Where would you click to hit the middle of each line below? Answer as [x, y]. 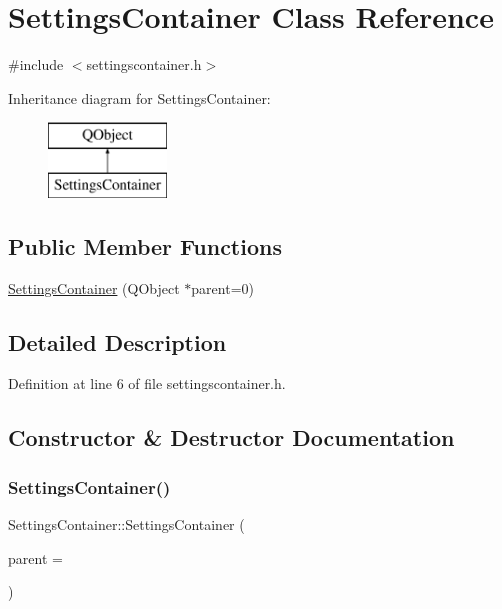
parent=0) [222, 287]
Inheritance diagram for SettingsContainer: [139, 97]
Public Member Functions [145, 245]
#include [36, 64]
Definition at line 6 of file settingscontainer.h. [147, 383]
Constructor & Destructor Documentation [231, 437]
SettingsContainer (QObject [94, 287]
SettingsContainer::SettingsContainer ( [126, 524]
